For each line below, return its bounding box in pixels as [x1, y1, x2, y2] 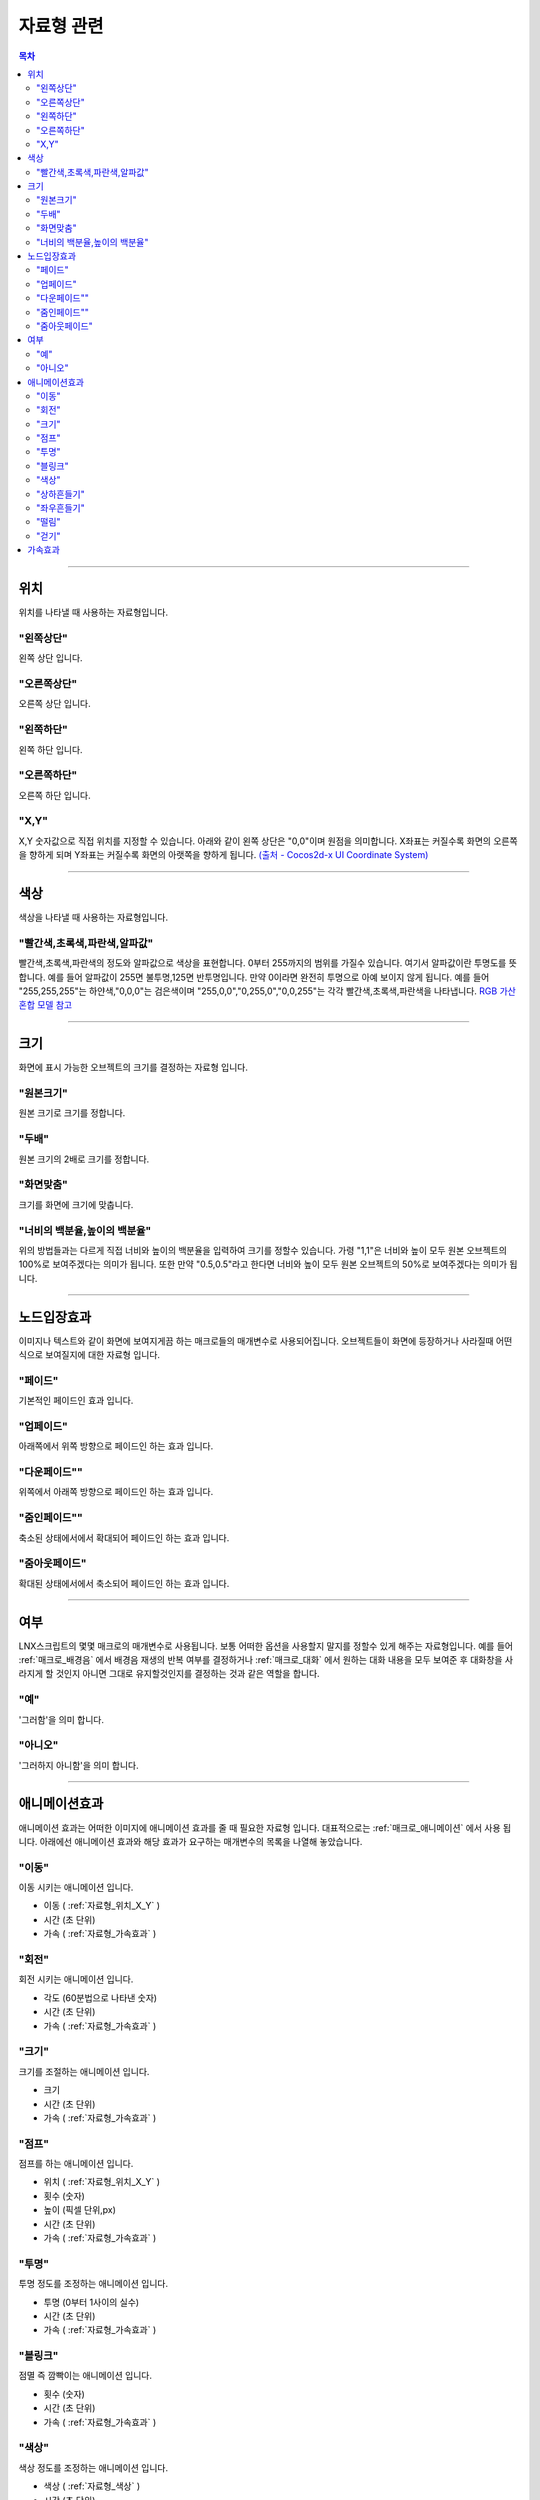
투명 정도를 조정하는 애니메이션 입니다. [18, 2278, 169, 2290]
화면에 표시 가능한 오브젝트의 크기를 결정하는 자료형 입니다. [18, 1061, 249, 1074]
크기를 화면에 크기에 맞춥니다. [18, 1198, 134, 1210]
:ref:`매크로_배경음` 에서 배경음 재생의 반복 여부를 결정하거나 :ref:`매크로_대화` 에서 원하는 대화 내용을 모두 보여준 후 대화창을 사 [18, 1653, 514, 1665]
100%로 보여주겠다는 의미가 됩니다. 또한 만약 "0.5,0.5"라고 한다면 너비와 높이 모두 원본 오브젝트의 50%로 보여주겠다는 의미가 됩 [18, 1258, 518, 1270]
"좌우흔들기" [36, 502, 85, 514]
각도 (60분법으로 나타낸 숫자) [43, 1991, 158, 2004]
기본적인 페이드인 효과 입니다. [18, 1395, 134, 1407]
